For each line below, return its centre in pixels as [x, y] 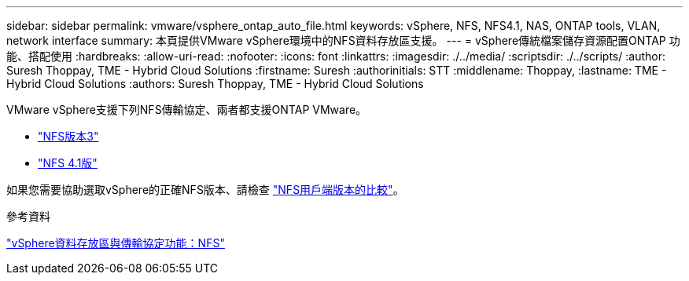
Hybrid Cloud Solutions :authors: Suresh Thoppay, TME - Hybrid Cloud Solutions [215, 84]
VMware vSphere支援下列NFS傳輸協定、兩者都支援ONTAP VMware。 [187, 109]
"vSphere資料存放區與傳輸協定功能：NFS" [116, 243]
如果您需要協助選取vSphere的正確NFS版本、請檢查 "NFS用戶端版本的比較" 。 [205, 190]
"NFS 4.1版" [68, 163]
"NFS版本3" [68, 136]
